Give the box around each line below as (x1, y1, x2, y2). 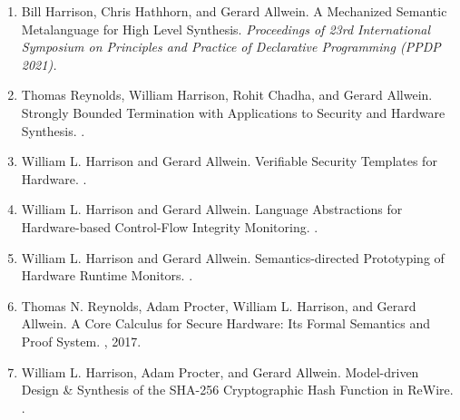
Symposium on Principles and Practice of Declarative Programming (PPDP (21, 37, 441, 56)
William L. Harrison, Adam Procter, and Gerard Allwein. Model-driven (21, 362, 419, 381)
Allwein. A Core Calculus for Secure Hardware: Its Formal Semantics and (21, 314, 430, 333)
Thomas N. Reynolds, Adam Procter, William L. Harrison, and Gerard (21, 296, 416, 315)
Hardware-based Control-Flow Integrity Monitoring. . (21, 217, 318, 236)
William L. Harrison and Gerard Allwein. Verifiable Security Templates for (21, 151, 437, 171)
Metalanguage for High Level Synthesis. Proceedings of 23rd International (21, 19, 431, 38)
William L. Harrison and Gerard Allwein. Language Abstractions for (21, 200, 403, 219)
